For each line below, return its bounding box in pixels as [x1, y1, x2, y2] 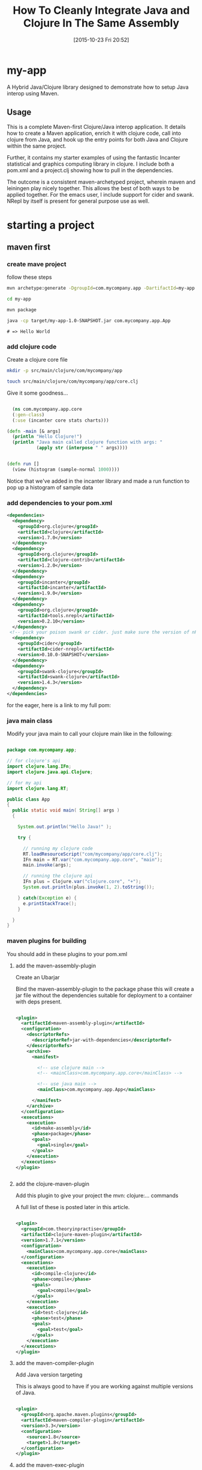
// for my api [7, 780, 43, 786]
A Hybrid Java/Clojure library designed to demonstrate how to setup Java [7, 83, 189, 91]
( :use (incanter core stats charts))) [12, 417, 110, 423]
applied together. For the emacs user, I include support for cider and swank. [7, 191, 194, 198]
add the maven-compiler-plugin [15, 1360, 94, 1367]
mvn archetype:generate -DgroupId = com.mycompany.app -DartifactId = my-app [7, 285, 195, 291]
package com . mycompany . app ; [7, 747, 77, 753]
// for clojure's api [7, 758, 61, 764]
